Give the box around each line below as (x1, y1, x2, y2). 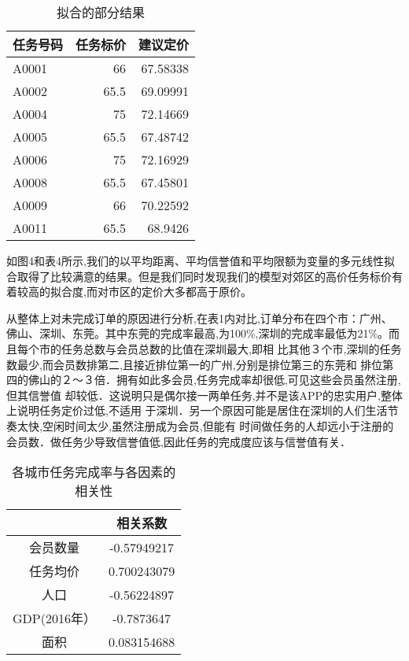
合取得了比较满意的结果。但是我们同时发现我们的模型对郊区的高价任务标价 (6, 268, 392, 284)
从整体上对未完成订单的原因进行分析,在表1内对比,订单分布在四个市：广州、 (6, 309, 392, 326)
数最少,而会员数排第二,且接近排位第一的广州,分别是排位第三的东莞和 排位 (6, 356, 383, 372)
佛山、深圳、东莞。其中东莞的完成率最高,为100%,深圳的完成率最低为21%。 (6, 325, 389, 342)
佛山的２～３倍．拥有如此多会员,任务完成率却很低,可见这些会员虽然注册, (28, 371, 401, 388)
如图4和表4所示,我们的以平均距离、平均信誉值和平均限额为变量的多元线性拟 (6, 253, 395, 268)
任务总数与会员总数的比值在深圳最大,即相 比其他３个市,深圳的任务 (61, 340, 402, 356)
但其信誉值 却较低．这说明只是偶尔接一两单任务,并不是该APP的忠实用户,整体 (6, 386, 403, 403)
